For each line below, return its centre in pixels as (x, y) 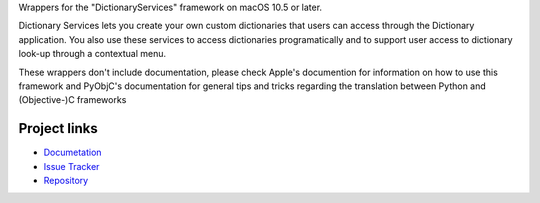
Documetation (72, 152)
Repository (66, 181)
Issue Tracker (71, 166)
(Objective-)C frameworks (72, 100)
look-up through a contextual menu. (92, 54)
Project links (58, 128)
